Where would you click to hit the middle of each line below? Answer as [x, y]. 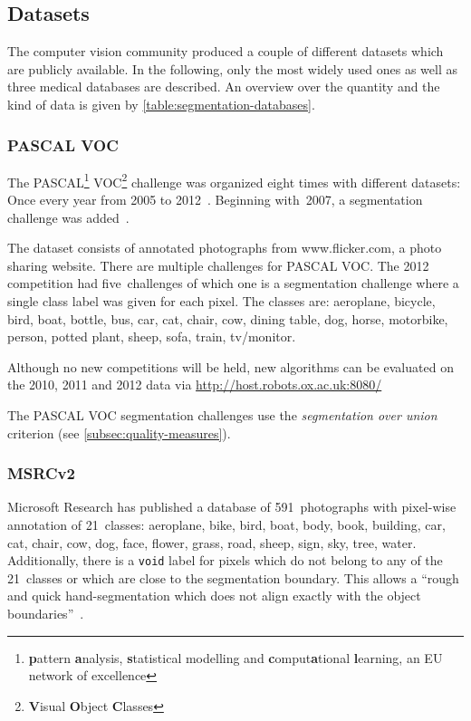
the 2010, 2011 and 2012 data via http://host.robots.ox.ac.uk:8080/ [195, 385]
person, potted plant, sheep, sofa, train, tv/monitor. [152, 336]
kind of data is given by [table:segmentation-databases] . [161, 104]
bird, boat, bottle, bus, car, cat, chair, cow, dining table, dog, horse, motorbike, [228, 318]
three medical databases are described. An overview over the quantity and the [224, 87]
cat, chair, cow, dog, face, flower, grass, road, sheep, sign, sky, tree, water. [212, 542]
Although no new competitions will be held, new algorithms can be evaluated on [231, 366]
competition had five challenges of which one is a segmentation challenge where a [233, 283]
